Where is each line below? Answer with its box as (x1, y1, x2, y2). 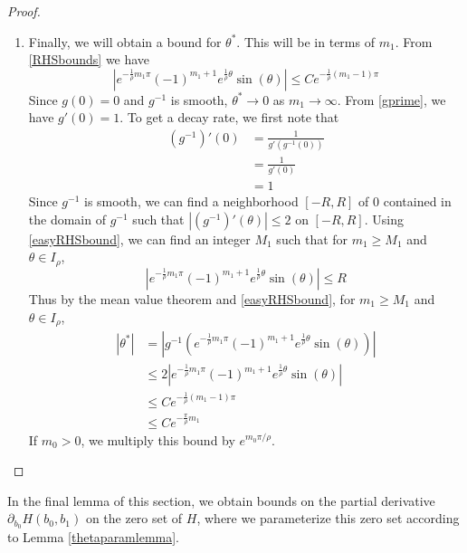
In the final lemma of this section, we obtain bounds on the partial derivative (7, 491, 435, 510)
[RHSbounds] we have (28, 50, 150, 69)
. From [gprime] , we (337, 90, 446, 109)
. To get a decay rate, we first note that (119, 108, 339, 127)
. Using (364, 209, 404, 228)
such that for (276, 229, 348, 248)
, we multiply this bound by (81, 430, 235, 449)
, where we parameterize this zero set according (196, 509, 460, 528)
